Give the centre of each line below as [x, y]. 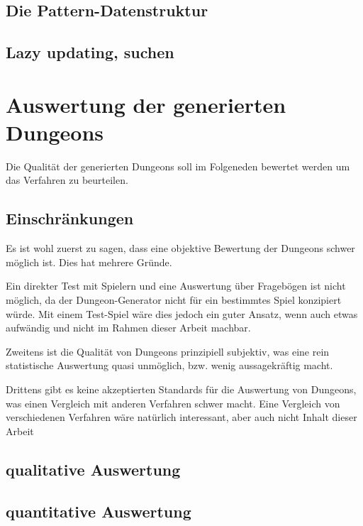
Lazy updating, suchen [90, 52]
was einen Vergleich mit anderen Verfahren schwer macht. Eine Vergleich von [173, 403]
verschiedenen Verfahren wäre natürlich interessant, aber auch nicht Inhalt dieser [181, 417]
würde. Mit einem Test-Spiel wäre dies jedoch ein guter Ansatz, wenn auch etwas [182, 313]
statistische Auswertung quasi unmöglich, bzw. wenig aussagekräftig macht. [169, 365]
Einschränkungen [70, 218]
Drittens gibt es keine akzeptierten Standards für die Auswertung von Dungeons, [181, 389]
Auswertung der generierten [146, 104]
